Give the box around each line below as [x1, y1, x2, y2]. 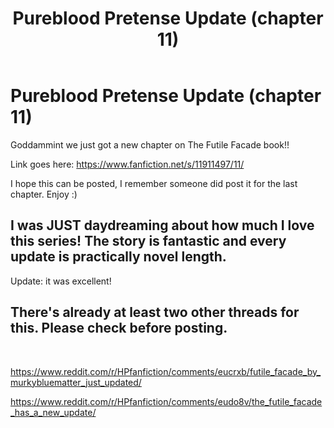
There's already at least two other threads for [10, 304, 300, 321]
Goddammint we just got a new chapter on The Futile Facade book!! [10, 138, 290, 151]
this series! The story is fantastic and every [10, 233, 287, 250]
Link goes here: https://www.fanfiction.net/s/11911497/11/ [10, 158, 245, 170]
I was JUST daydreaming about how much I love [10, 217, 315, 234]
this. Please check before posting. [10, 320, 228, 337]
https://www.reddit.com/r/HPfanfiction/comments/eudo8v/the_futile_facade [10, 395, 323, 407]
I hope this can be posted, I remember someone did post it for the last [10, 177, 298, 189]
